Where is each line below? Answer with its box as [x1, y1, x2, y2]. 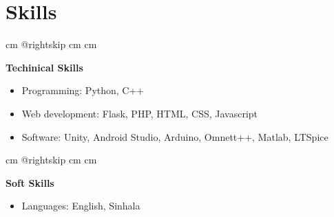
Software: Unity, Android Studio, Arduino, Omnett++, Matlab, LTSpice [21, 129, 328, 144]
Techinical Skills [6, 60, 83, 74]
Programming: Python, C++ [21, 83, 145, 98]
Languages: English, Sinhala [21, 198, 140, 213]
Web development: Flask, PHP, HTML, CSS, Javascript [21, 106, 258, 120]
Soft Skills [6, 175, 54, 190]
